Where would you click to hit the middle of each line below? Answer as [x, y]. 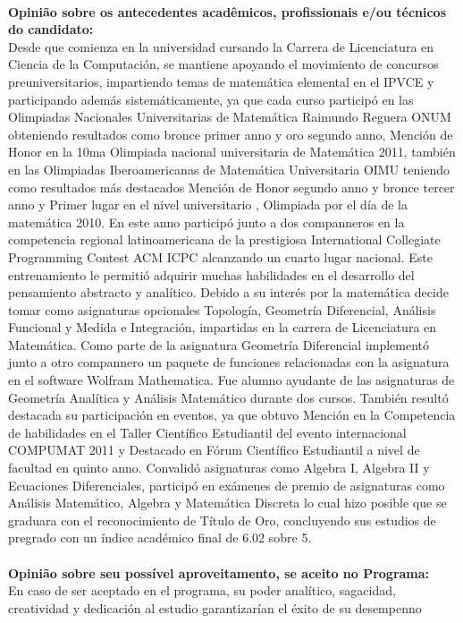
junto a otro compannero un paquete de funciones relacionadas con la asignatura [229, 362]
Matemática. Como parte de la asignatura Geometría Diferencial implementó [219, 344]
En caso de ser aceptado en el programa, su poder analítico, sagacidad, [202, 590]
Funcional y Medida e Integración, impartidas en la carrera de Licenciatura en [223, 327]
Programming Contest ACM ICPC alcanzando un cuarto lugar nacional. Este [220, 256]
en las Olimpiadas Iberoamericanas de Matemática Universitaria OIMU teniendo [229, 169]
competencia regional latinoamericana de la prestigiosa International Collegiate [224, 239]
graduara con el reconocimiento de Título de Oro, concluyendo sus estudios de [222, 520]
